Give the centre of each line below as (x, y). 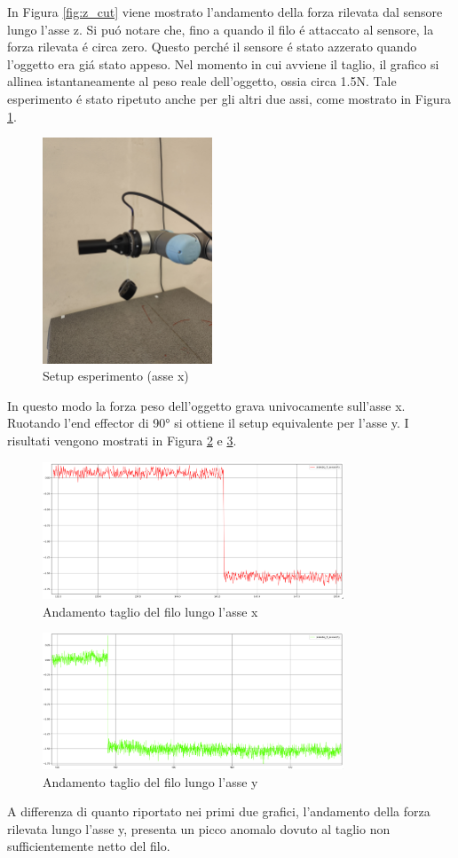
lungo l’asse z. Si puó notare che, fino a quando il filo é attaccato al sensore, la (221, 29)
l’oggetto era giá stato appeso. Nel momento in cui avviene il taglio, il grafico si (223, 63)
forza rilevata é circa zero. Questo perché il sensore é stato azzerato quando (212, 47)
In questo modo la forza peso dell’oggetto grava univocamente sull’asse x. (206, 405)
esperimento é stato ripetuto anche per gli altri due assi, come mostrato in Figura (229, 98)
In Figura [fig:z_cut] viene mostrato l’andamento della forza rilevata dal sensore (225, 12)
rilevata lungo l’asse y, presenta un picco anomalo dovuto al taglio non (199, 828)
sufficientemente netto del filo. (89, 846)
